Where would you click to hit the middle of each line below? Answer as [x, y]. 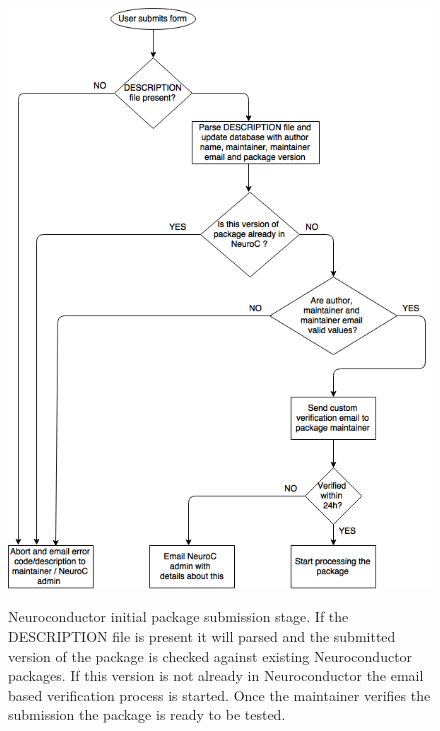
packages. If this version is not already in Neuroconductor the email [216, 675]
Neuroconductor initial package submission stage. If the [178, 616]
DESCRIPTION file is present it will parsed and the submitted [202, 636]
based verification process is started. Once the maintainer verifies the [219, 694]
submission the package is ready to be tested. [147, 714]
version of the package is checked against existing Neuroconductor [210, 655]
